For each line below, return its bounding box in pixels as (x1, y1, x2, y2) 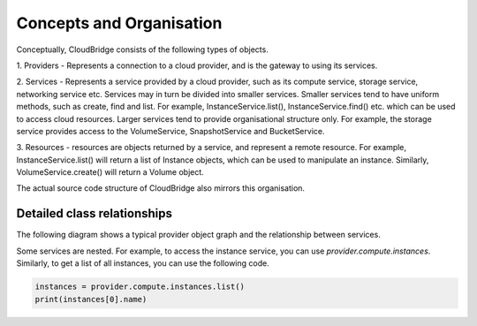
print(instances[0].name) (34, 294, 148, 304)
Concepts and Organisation (16, 13, 223, 33)
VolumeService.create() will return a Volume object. (16, 167, 205, 178)
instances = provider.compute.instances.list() (34, 282, 245, 292)
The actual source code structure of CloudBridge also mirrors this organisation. (16, 183, 305, 193)
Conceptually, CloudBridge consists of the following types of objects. (16, 44, 269, 55)
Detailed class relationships (16, 206, 172, 221)
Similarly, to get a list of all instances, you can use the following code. (16, 258, 269, 269)
